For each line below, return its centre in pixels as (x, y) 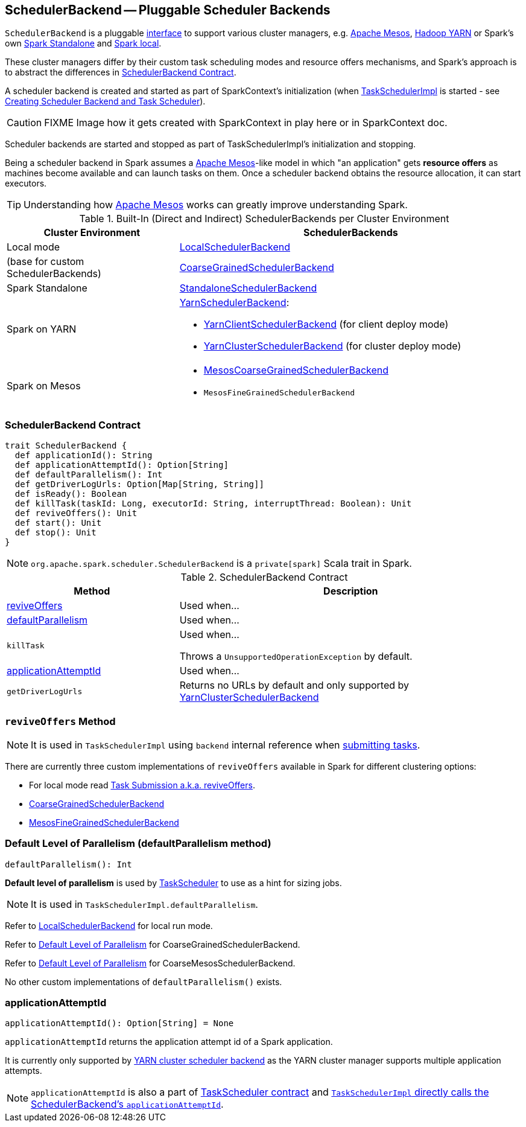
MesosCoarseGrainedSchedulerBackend (296, 370)
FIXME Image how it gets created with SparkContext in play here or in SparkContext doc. (246, 123)
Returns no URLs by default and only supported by (294, 685)
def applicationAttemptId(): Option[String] (122, 465)
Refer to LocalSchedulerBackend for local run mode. (109, 925)
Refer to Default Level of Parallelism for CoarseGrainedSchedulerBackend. (153, 944)
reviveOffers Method (60, 721)
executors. (26, 184)
